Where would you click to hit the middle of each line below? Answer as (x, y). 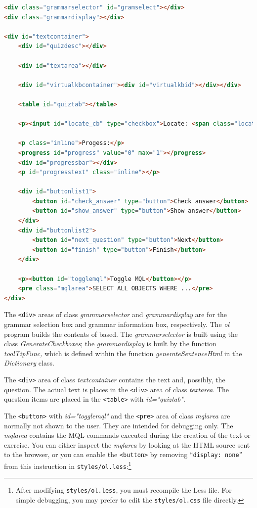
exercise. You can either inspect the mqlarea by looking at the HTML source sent (127, 444)
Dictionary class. (29, 363)
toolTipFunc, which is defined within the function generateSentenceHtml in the (123, 353)
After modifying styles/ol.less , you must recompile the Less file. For (124, 490)
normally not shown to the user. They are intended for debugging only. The (119, 425)
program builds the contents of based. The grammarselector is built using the (121, 334)
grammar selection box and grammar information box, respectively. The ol (117, 324)
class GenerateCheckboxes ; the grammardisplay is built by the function (110, 344)
